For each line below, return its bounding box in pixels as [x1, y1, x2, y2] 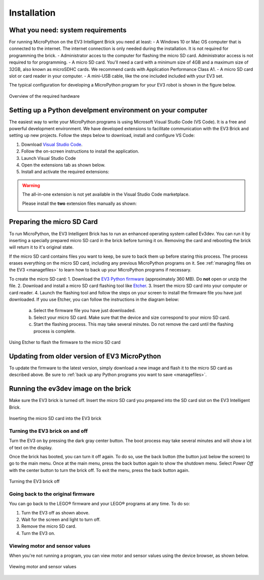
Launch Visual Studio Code [21, 155, 76, 161]
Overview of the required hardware [9, 93, 80, 99]
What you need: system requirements [9, 26, 127, 34]
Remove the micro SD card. [21, 523, 77, 529]
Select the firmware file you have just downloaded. [33, 308, 136, 313]
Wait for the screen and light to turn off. [21, 516, 101, 522]
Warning [22, 182, 40, 188]
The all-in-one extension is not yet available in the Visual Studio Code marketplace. [22, 191, 190, 198]
